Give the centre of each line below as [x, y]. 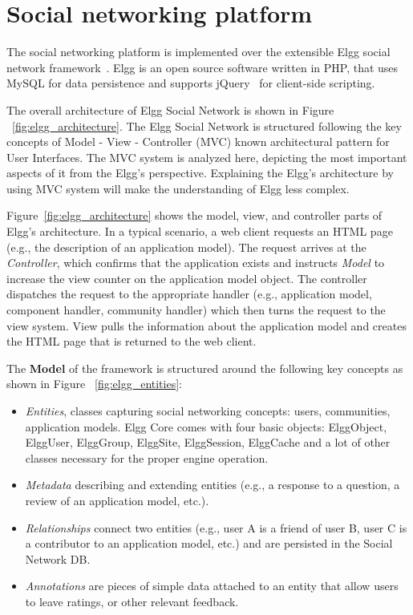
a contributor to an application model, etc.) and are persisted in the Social [209, 543]
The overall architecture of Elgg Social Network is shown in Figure [170, 109]
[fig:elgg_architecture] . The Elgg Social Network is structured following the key [207, 125]
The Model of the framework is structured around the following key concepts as [205, 368]
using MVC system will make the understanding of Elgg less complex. [178, 188]
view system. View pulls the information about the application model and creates [206, 325]
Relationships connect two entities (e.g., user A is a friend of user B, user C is [216, 527]
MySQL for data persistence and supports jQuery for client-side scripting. [191, 83]
